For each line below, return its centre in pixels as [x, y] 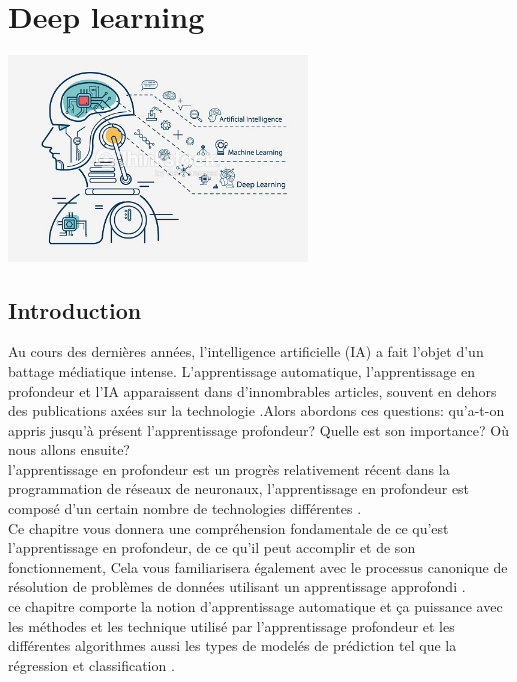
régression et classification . [91, 664]
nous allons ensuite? [69, 449]
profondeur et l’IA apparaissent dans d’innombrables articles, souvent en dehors [252, 390]
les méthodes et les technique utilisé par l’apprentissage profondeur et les [231, 625]
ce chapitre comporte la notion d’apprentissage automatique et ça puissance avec [255, 606]
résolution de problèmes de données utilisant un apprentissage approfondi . [237, 586]
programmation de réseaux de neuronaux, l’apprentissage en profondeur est [239, 488]
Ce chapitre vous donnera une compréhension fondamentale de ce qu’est [228, 527]
